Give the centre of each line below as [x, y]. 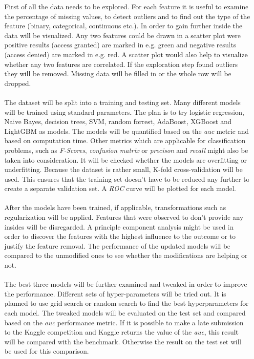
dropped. [18, 83]
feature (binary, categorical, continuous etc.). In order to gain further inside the [123, 26]
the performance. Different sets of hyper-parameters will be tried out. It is [115, 293]
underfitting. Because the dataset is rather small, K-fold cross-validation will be [124, 169]
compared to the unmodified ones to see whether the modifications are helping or [126, 255]
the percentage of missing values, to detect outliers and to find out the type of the [127, 16]
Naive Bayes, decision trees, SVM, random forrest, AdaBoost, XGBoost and [118, 121]
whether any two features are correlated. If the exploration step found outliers [121, 64]
